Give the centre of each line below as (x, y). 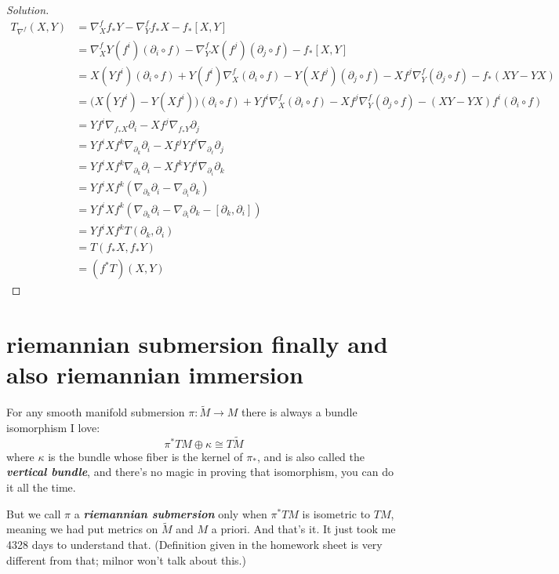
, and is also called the (311, 456)
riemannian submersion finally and (197, 344)
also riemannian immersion (155, 374)
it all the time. (41, 487)
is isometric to (336, 513)
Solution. (28, 9)
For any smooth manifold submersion (96, 412)
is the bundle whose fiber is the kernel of (145, 456)
